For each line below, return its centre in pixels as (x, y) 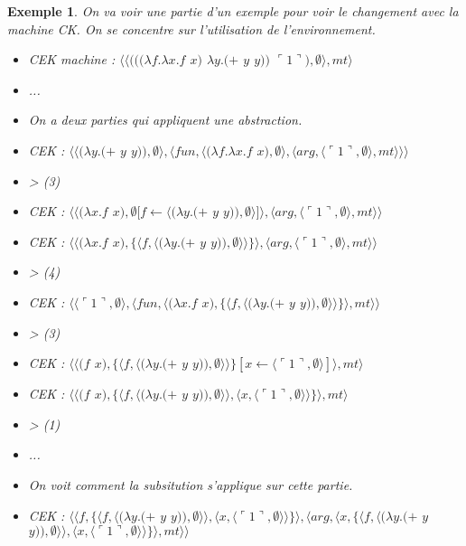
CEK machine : (72, 59)
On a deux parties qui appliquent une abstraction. (165, 120)
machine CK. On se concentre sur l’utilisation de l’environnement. (191, 28)
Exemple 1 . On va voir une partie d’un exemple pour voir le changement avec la (233, 11)
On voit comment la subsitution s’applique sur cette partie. (191, 484)
